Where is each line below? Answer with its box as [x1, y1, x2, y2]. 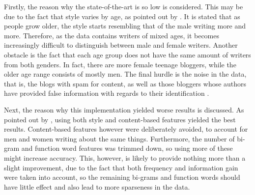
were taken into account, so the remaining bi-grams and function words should [4, 172, 240, 182]
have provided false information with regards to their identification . [4, 88, 209, 98]
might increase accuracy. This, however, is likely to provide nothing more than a [4, 152, 246, 163]
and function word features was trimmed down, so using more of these [21, 143, 233, 153]
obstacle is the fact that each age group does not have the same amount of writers [4, 49, 251, 59]
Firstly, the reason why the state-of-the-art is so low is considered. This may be [4, 1, 243, 11]
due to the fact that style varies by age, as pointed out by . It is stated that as [4, 11, 240, 21]
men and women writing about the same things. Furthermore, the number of [4, 133, 235, 143]
